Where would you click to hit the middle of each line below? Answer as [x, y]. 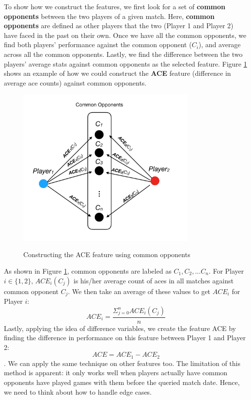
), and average [220, 44]
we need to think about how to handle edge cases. [78, 391]
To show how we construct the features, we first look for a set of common [115, 6]
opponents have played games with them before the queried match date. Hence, [122, 382]
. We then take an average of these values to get [139, 291]
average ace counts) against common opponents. [75, 82]
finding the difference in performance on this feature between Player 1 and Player [125, 338]
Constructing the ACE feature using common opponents [107, 254]
